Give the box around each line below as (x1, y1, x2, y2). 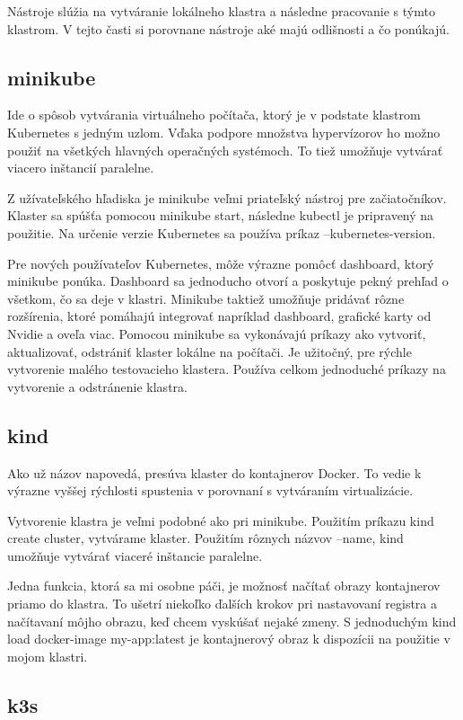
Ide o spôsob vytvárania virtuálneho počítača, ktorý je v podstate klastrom (7, 105, 421, 124)
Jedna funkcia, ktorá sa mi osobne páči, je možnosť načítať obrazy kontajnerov (7, 576, 441, 595)
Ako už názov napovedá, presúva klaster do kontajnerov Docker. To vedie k (7, 463, 422, 482)
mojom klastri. (7, 646, 88, 665)
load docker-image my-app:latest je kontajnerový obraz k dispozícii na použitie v (7, 629, 450, 648)
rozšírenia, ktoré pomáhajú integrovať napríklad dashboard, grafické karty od (7, 307, 432, 325)
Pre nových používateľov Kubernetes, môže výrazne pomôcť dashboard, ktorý (7, 253, 434, 272)
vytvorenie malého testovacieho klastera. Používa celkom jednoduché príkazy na (7, 360, 446, 378)
